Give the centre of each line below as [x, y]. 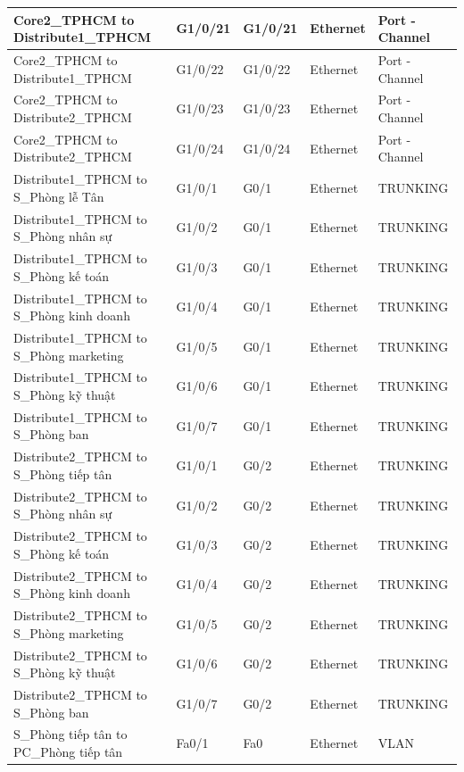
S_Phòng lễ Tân [59, 196]
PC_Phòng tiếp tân [68, 751]
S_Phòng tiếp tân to [70, 734]
